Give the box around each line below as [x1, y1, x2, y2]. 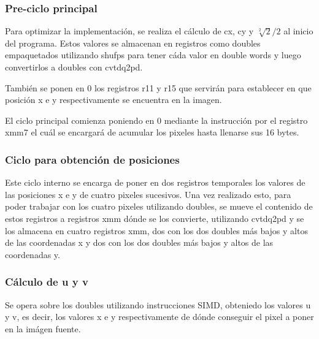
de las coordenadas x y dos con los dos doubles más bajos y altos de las [5, 236, 274, 249]
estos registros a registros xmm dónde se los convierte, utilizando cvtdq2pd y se [5, 211, 304, 224]
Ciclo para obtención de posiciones [5, 151, 180, 167]
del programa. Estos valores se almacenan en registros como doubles [5, 36, 261, 49]
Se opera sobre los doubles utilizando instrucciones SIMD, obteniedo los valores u [5, 298, 311, 311]
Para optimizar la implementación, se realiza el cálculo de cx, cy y [5, 25, 254, 37]
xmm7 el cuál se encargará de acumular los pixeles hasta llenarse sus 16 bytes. [5, 126, 299, 139]
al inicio [283, 25, 313, 37]
